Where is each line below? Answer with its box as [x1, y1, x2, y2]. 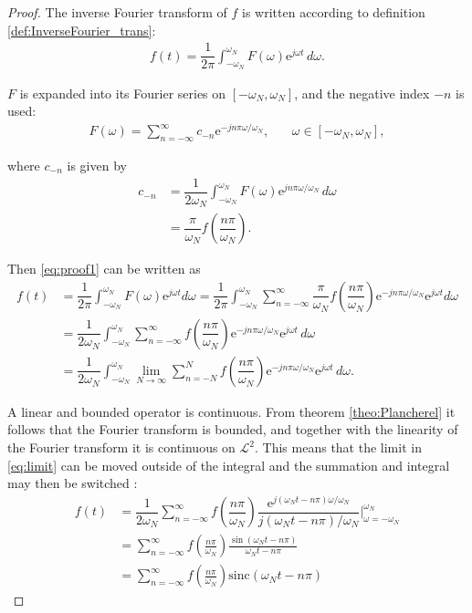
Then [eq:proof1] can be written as [7, 259, 201, 278]
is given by [67, 155, 127, 174]
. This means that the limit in [255, 438, 422, 457]
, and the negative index [294, 83, 430, 102]
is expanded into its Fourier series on [19, 83, 226, 102]
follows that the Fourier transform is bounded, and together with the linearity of [7, 420, 458, 439]
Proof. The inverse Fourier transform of [7, 3, 227, 21]
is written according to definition [242, 3, 425, 21]
